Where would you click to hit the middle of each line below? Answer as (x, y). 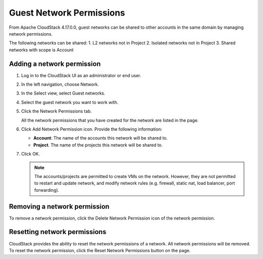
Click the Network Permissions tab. (56, 111)
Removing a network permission (59, 207)
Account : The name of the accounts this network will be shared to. (101, 138)
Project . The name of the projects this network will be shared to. (98, 145)
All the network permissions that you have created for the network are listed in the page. (110, 120)
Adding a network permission (55, 64)
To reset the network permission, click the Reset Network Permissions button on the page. (100, 250)
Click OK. (30, 154)
